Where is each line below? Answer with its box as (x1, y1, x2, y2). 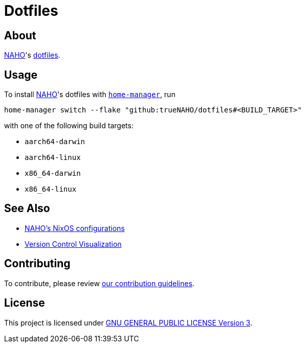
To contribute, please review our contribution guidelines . (4, 279, 194, 288)
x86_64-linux (25, 185, 77, 194)
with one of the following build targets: (4, 121, 134, 130)
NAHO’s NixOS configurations (25, 223, 125, 233)
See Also (4, 202, 50, 215)
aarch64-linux (25, 153, 81, 162)
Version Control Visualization (25, 239, 122, 248)
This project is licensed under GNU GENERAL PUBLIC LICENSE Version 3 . (4, 318, 252, 327)
